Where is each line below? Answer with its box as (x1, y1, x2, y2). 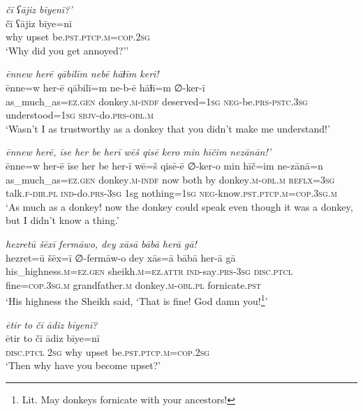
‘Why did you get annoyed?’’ (6, 43, 129, 57)
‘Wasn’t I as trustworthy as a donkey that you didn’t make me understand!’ (6, 121, 330, 135)
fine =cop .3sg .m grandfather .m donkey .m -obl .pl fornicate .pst (6, 277, 261, 292)
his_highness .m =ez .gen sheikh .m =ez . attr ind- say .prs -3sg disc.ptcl (6, 264, 293, 278)
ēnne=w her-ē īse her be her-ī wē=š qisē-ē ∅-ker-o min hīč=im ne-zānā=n (6, 158, 323, 172)
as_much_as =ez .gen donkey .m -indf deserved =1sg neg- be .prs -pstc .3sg (6, 94, 308, 108)
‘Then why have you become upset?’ (6, 358, 161, 373)
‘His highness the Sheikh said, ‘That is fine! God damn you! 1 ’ (6, 292, 268, 308)
